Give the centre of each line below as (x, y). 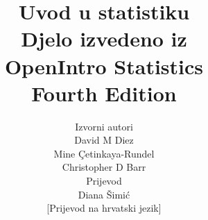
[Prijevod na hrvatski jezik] (104, 208)
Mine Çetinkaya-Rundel (104, 153)
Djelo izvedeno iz (104, 39)
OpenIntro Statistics (104, 66)
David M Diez (104, 140)
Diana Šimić (104, 194)
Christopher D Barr (104, 167)
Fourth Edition (104, 93)
